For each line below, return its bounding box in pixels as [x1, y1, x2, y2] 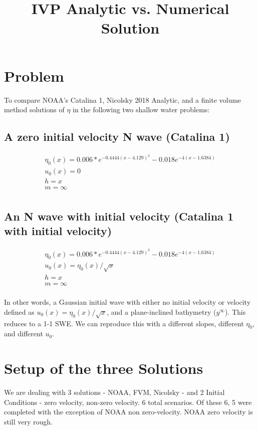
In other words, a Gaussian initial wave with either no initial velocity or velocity [4, 297, 251, 307]
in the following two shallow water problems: [73, 104, 210, 115]
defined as [4, 306, 35, 317]
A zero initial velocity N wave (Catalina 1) [4, 129, 230, 144]
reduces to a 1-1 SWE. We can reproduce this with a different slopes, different [4, 318, 244, 328]
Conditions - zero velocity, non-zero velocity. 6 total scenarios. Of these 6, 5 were [4, 396, 252, 407]
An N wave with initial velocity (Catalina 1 [4, 208, 233, 224]
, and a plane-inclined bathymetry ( [107, 306, 216, 317]
